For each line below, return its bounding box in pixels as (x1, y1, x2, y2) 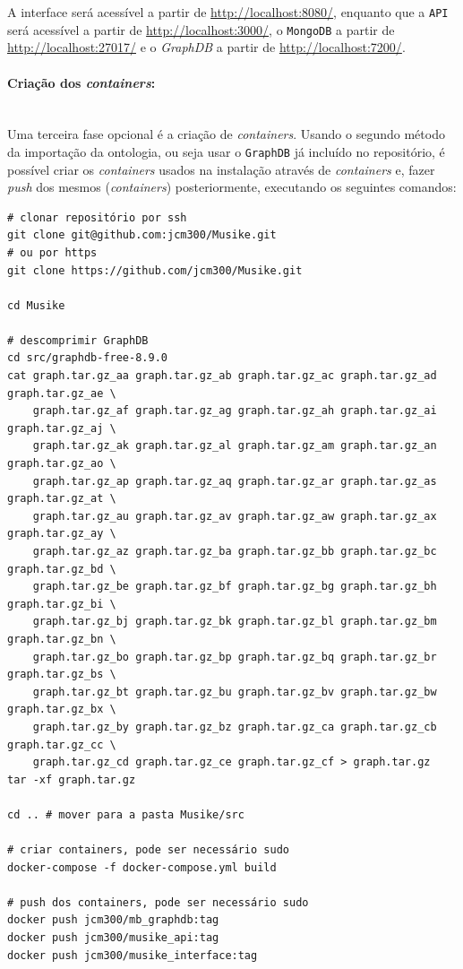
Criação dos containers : (7, 73, 156, 91)
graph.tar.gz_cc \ (7, 738, 116, 751)
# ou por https (7, 246, 98, 259)
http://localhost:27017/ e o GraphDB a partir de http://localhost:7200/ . (7, 38, 406, 56)
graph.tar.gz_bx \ (7, 703, 116, 716)
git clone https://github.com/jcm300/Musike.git (7, 264, 303, 277)
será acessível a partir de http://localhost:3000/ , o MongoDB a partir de (7, 20, 395, 39)
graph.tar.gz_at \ (7, 492, 116, 506)
